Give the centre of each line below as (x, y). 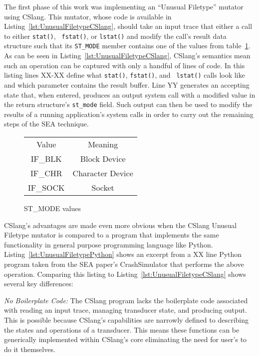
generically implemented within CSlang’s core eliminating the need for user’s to (126, 339)
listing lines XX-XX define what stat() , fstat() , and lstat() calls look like (125, 75)
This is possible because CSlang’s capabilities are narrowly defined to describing (126, 319)
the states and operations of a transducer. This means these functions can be (122, 329)
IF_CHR (46, 173)
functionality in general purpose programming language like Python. (109, 244)
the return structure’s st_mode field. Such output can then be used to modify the (128, 104)
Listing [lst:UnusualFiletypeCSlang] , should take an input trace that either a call (128, 26)
